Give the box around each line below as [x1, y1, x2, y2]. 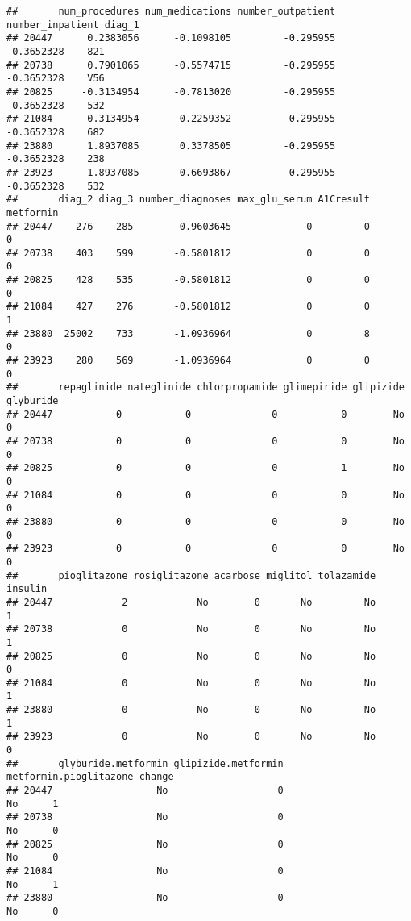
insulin [6, 583, 48, 595]
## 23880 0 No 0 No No [6, 704, 376, 716]
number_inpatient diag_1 [6, 19, 139, 31]
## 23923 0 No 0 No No [6, 731, 376, 743]
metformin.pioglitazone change [6, 771, 174, 783]
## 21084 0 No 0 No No [6, 677, 376, 689]
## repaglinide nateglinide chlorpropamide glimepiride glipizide [6, 381, 405, 394]
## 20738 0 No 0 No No [6, 623, 376, 636]
